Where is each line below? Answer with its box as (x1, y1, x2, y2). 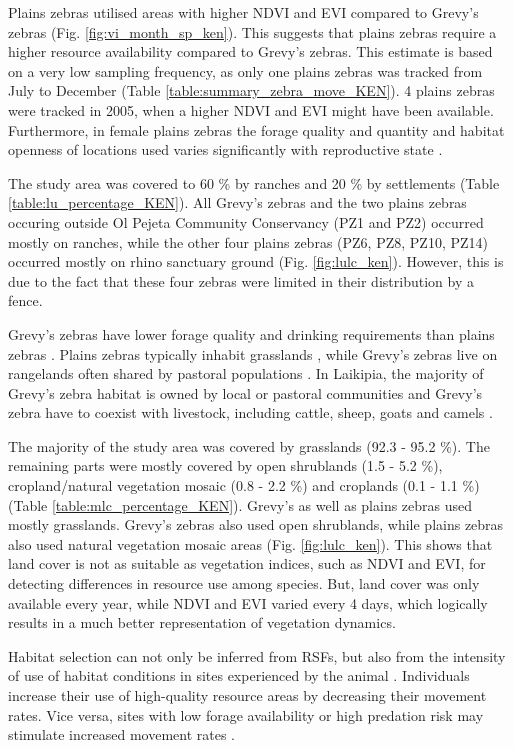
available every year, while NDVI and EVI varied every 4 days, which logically (8, 592, 488, 613)
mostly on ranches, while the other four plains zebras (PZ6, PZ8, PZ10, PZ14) (8, 231, 488, 252)
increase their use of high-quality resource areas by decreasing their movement (8, 685, 487, 705)
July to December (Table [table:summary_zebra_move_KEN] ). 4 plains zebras (8, 80, 495, 101)
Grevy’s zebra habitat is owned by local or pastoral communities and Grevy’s (8, 382, 483, 403)
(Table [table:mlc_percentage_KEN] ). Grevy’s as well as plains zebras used (8, 494, 473, 515)
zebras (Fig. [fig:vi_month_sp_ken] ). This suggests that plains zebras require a (8, 21, 497, 42)
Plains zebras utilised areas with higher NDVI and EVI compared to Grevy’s (8, 2, 479, 22)
